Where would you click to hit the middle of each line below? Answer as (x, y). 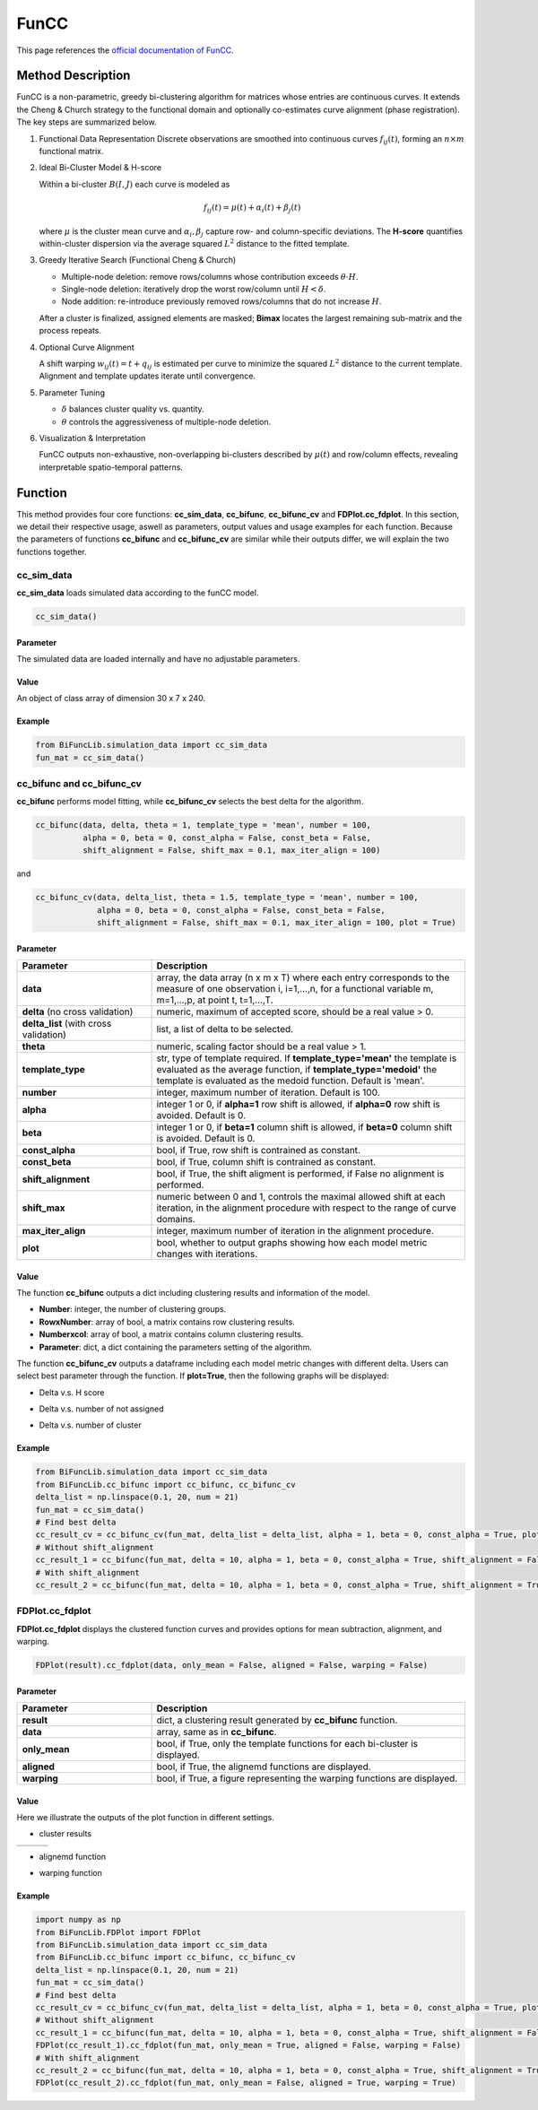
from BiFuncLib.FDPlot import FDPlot (118, 1932)
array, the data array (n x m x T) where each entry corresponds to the (303, 977)
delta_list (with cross (67, 1023)
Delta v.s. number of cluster (91, 1425)
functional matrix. (71, 152)
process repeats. (70, 331)
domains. (176, 1219)
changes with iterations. (207, 1254)
